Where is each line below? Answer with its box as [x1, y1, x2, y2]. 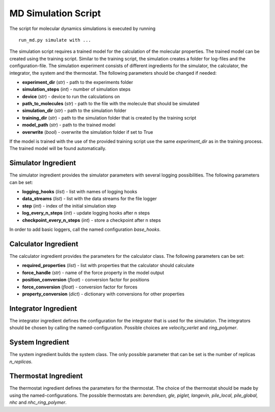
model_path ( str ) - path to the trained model [22, 122, 116, 128]
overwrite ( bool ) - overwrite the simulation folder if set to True [22, 129, 153, 135]
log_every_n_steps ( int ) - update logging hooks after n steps [22, 210, 150, 216]
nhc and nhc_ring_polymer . [9, 399, 67, 405]
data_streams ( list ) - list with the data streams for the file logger [22, 196, 157, 202]
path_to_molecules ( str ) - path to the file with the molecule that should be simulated [22, 101, 200, 107]
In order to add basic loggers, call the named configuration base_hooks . [9, 226, 161, 232]
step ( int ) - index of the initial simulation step [22, 202, 117, 209]
